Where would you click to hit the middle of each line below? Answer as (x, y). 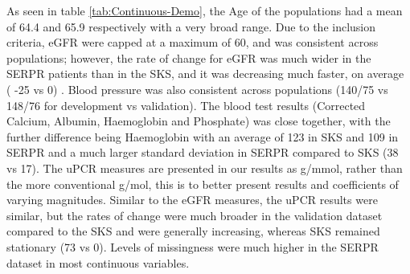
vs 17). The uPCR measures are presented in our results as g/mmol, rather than (205, 168)
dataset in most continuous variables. (98, 262)
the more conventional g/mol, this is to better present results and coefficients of (203, 184)
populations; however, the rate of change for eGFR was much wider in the (189, 57)
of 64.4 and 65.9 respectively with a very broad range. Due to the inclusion (191, 26)
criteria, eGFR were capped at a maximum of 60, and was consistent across (193, 42)
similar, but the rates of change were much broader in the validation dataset (195, 215)
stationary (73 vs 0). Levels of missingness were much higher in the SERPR (193, 246)
